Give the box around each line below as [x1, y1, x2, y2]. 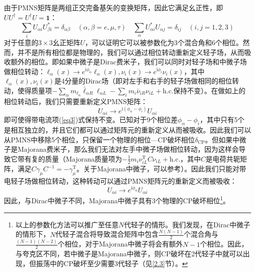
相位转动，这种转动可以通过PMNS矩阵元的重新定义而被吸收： [38, 175, 237, 186]
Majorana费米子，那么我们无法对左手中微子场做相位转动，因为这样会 [17, 144, 239, 154]
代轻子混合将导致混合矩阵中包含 [55, 229, 159, 239]
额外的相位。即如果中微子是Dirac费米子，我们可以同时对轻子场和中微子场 [10, 56, 247, 67]
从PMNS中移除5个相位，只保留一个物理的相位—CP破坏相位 [4, 134, 195, 144]
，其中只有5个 [200, 114, 245, 125]
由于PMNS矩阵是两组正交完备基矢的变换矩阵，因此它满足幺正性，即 [4, 2, 223, 12]
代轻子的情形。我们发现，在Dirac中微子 [124, 219, 251, 229]
